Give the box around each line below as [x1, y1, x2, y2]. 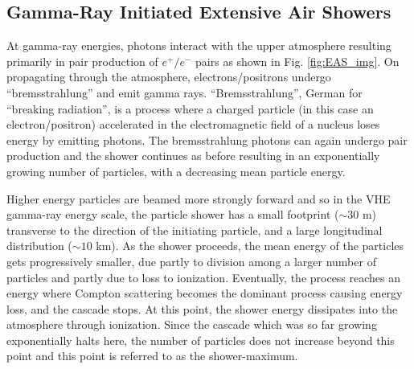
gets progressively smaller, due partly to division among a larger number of [6, 252, 376, 269]
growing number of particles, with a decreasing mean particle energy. [6, 162, 346, 179]
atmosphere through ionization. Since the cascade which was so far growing [6, 316, 377, 333]
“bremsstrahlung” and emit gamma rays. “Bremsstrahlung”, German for [6, 84, 363, 100]
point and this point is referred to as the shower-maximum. [6, 347, 298, 364]
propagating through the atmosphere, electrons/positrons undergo [6, 68, 331, 85]
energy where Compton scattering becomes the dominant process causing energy [6, 285, 403, 301]
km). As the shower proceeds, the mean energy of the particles [96, 237, 404, 254]
